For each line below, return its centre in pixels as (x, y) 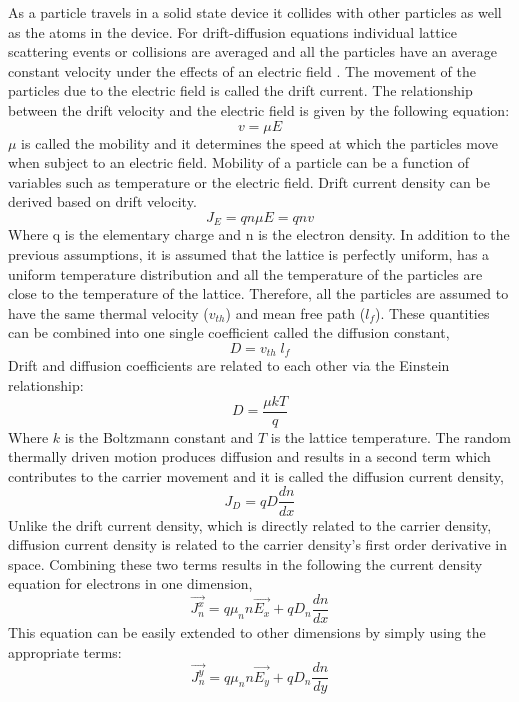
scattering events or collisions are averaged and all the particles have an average (253, 51)
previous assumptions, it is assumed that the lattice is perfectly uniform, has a (249, 253)
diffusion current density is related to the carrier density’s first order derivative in (258, 544)
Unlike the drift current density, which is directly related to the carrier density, (250, 524)
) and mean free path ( (295, 312)
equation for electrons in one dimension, (130, 583)
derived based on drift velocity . (102, 201)
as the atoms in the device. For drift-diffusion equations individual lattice (233, 31)
